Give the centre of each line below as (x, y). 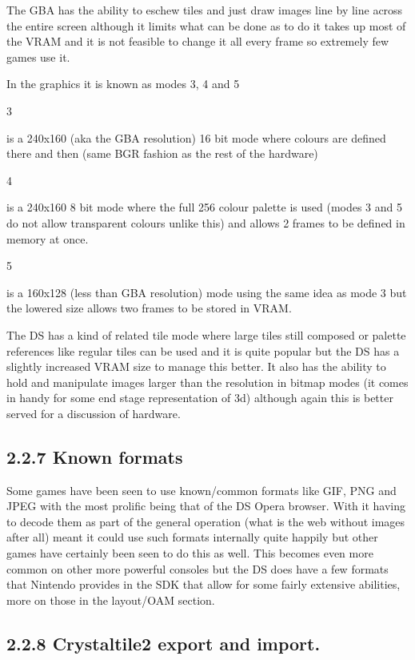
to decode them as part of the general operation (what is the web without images (206, 521)
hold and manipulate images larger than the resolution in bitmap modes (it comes (207, 382)
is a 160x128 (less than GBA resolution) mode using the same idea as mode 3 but (207, 292)
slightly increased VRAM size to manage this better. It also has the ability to (196, 366)
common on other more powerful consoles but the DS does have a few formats (198, 568)
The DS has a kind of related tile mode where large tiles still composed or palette (206, 334)
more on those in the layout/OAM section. (111, 600)
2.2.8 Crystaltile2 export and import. (164, 643)
